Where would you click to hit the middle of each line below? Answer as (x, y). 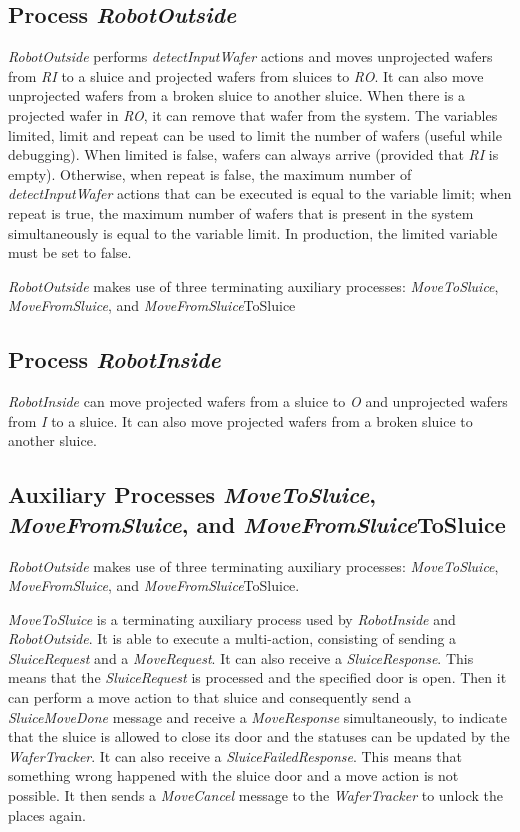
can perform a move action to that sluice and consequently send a (210, 697)
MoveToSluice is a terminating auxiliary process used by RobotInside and (232, 618)
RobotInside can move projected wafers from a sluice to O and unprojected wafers (258, 401)
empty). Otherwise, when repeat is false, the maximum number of (210, 173)
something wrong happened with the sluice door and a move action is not (233, 775)
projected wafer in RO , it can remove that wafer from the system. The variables (253, 114)
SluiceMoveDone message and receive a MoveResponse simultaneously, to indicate (257, 716)
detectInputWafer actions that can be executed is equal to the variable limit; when (260, 193)
